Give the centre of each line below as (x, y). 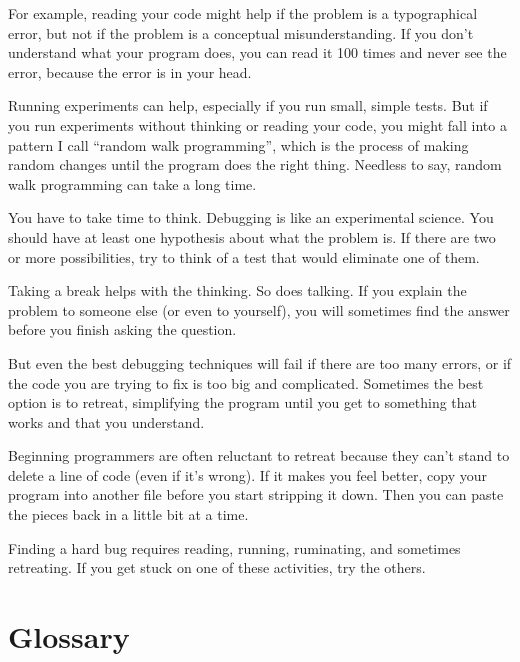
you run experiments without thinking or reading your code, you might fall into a (257, 124)
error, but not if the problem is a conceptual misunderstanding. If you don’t (241, 32)
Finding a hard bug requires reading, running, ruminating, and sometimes (234, 547)
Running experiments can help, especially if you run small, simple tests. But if (248, 105)
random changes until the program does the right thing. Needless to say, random (255, 164)
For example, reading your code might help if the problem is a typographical (243, 13)
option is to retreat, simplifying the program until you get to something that (243, 402)
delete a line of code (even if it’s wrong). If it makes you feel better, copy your (247, 474)
